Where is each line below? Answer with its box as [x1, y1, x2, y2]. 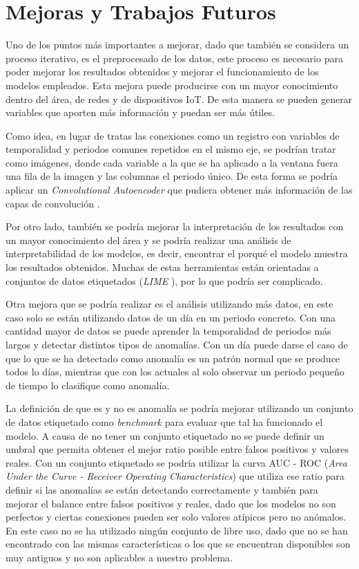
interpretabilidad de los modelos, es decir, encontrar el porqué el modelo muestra [6, 246, 348, 261]
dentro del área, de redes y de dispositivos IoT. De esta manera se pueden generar [6, 91, 353, 106]
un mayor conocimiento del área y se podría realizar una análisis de [6, 232, 291, 247]
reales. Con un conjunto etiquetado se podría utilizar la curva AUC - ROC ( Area [6, 455, 347, 469]
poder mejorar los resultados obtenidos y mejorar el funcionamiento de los [6, 64, 319, 79]
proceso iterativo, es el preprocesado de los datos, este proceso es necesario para [6, 50, 343, 65]
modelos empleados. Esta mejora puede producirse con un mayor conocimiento [6, 77, 338, 92]
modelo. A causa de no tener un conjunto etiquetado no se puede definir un [6, 428, 324, 442]
